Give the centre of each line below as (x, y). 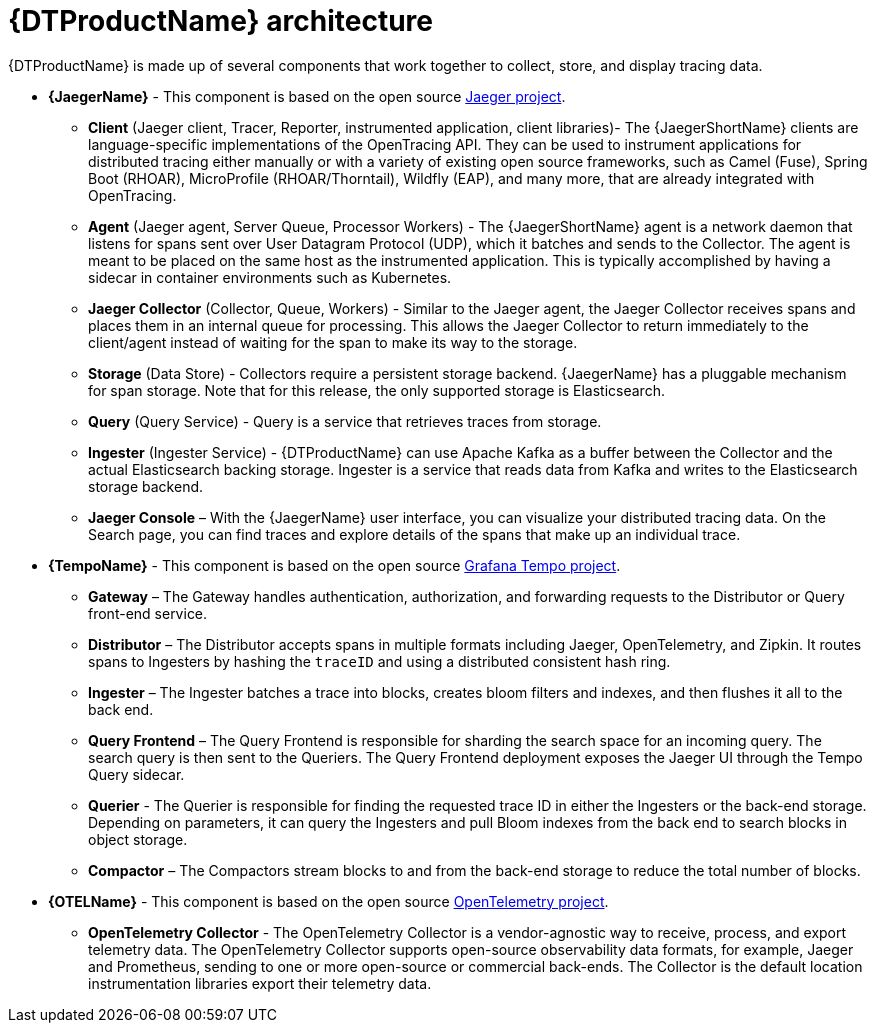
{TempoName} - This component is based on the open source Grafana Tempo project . (334, 565)
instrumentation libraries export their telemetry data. (260, 983)
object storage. (138, 839)
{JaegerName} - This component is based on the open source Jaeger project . (307, 96)
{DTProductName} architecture (220, 21)
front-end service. (148, 613)
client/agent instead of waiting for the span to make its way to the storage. (333, 342)
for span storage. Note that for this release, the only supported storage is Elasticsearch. (376, 390)
